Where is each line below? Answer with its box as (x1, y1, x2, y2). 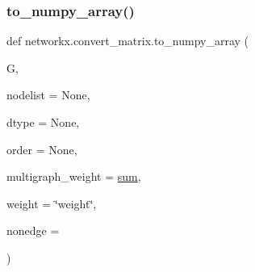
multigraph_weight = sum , (6, 168, 141, 185)
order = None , (6, 140, 77, 157)
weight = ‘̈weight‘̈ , (6, 195, 97, 211)
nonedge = (6, 222, 60, 239)
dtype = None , (6, 114, 80, 130)
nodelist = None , (6, 86, 90, 103)
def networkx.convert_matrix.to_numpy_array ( (6, 32, 249, 49)
